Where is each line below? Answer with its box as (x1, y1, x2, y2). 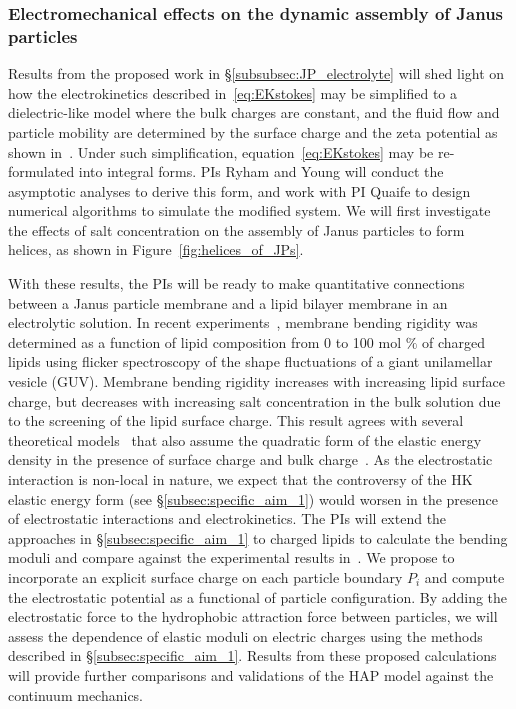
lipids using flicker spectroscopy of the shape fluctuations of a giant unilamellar (8, 351, 493, 372)
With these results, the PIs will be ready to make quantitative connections (8, 273, 465, 294)
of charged (422, 331, 486, 352)
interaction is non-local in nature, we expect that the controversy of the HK (8, 469, 473, 490)
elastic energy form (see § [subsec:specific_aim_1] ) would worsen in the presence (8, 488, 499, 509)
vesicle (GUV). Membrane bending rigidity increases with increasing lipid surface (8, 371, 505, 392)
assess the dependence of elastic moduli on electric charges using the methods (8, 625, 483, 646)
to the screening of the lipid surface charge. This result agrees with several (8, 410, 464, 431)
